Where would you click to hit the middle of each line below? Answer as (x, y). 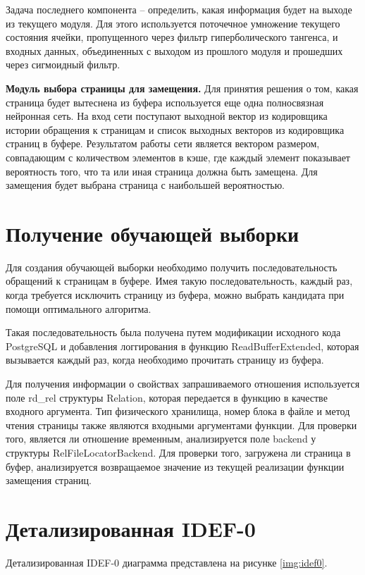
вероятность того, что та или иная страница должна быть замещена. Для (162, 171)
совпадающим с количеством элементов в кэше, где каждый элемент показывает (178, 157)
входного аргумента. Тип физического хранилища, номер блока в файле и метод (178, 411)
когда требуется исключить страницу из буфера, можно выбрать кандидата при (175, 295)
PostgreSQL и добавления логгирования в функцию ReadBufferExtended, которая (182, 346)
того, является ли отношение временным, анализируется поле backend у (161, 439)
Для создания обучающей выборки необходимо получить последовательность (172, 267)
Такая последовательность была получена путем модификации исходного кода (173, 332)
